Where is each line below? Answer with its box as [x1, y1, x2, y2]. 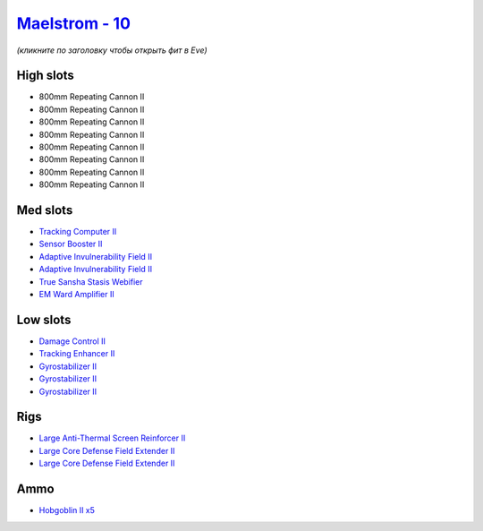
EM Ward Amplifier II [38, 289, 115, 300]
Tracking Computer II [38, 227, 117, 237]
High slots [16, 68, 75, 83]
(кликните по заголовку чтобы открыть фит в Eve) [16, 45, 208, 56]
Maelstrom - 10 [16, 13, 131, 33]
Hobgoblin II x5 [38, 505, 96, 516]
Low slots [16, 312, 72, 327]
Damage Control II [38, 336, 106, 347]
